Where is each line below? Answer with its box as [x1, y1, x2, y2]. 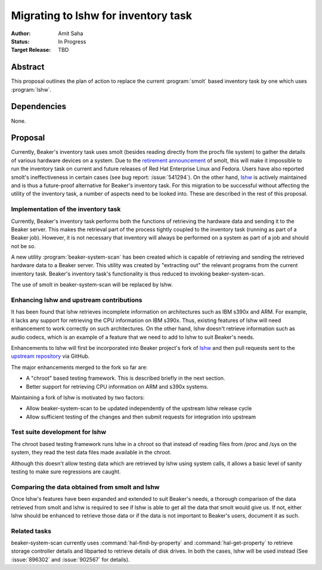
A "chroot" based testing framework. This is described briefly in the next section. [26, 374, 225, 382]
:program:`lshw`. [11, 86, 52, 93]
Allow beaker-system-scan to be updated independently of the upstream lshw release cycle [26, 405, 252, 412]
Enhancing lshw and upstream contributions [11, 296, 143, 304]
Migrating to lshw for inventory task [11, 9, 192, 22]
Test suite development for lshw [11, 428, 107, 436]
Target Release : [11, 47, 51, 54]
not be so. [11, 242, 36, 250]
